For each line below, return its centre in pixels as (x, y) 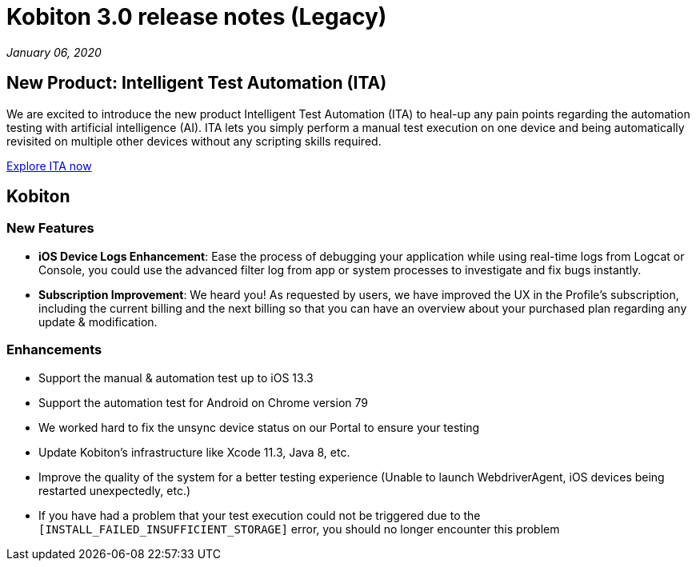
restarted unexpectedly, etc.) (115, 490)
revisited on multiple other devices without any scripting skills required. (194, 141)
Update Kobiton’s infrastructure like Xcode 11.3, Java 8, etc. (194, 452)
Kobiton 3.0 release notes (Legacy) (197, 17)
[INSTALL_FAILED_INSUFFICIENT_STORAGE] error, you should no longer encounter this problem (299, 529)
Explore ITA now (49, 166)
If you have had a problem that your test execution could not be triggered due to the (260, 515)
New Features (50, 228)
